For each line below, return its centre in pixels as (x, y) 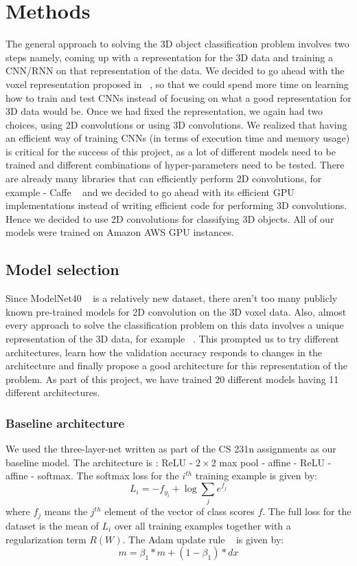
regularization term (46, 539)
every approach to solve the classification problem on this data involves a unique (175, 325)
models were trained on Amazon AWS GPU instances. (120, 232)
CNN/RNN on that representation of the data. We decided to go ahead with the (175, 70)
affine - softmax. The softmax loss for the (92, 476)
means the (66, 511)
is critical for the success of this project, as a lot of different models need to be (171, 151)
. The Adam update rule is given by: (203, 539)
